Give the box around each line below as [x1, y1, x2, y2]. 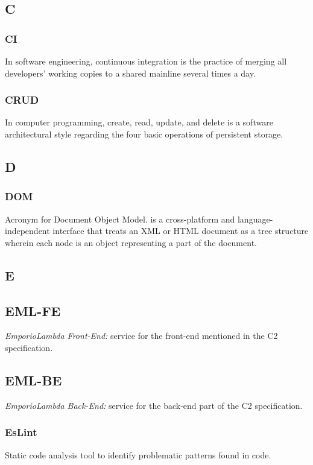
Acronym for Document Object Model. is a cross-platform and [5, 212, 235, 225]
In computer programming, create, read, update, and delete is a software [5, 116, 273, 128]
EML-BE [5, 370, 62, 389]
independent [5, 224, 50, 237]
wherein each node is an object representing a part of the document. [5, 236, 257, 248]
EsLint [5, 425, 37, 440]
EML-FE [5, 301, 61, 320]
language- [237, 212, 273, 225]
